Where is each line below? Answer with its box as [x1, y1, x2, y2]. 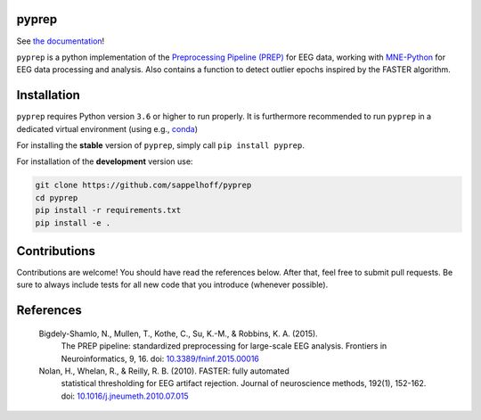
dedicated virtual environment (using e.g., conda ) [16, 123, 198, 134]
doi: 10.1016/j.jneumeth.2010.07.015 [61, 391, 189, 401]
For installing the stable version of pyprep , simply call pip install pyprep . [16, 139, 305, 151]
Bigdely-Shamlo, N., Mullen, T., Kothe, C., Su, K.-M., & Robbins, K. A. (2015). [38, 328, 318, 339]
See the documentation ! [16, 36, 105, 46]
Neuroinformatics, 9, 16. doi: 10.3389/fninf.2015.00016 [61, 353, 260, 364]
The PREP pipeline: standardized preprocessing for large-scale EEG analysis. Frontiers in [61, 341, 387, 351]
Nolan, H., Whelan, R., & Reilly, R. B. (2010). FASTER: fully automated [38, 366, 289, 376]
